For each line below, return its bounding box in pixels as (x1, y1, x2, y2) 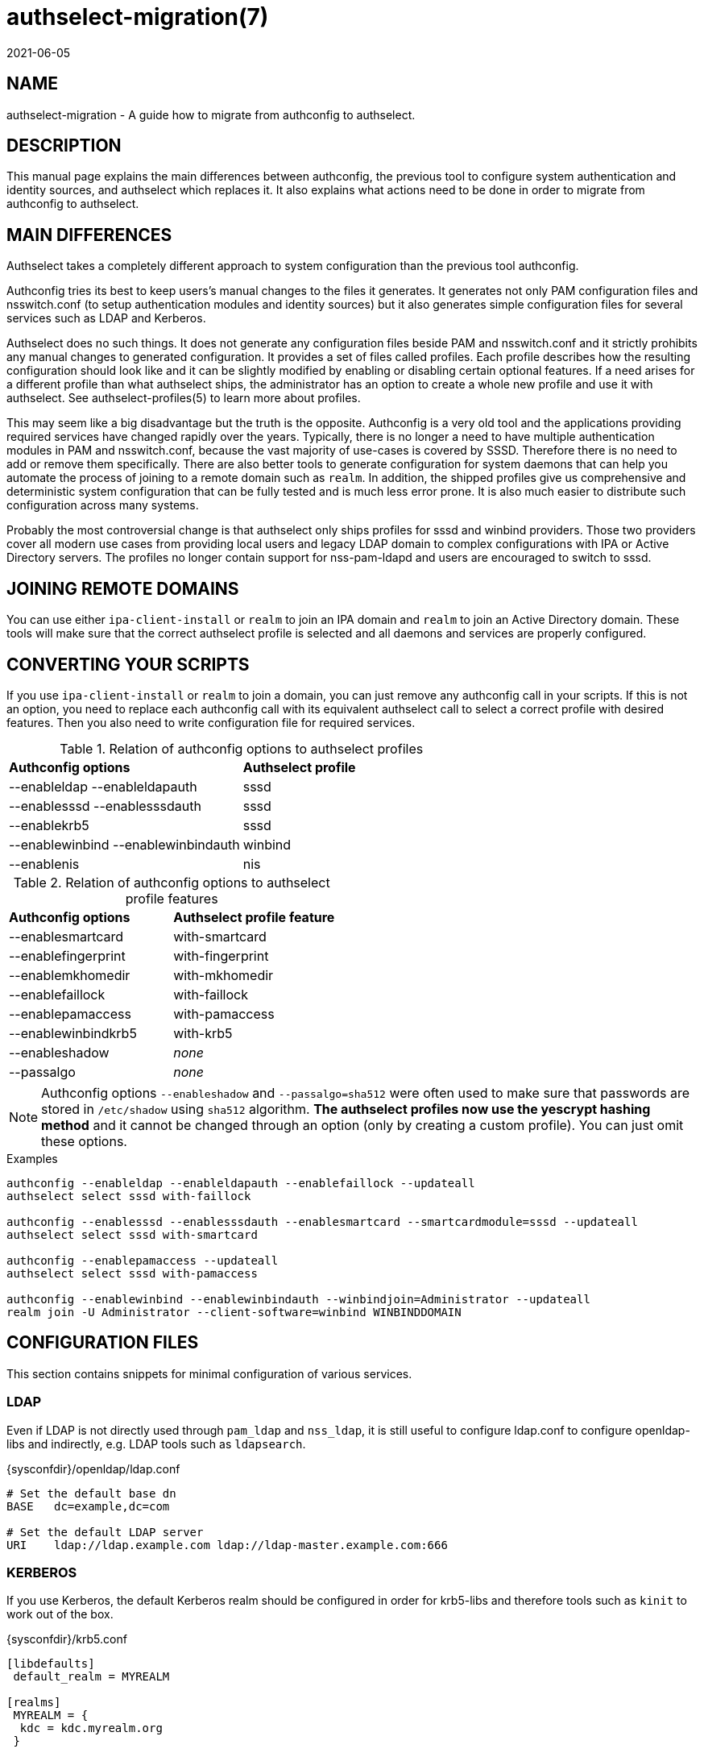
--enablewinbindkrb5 (9, 1024, 137, 1041)
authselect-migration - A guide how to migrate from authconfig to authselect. (6, 107, 416, 122)
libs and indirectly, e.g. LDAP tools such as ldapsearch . (6, 1436, 306, 1451)
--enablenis (9, 855, 80, 872)
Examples (6, 1151, 58, 1165)
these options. (41, 1132, 127, 1149)
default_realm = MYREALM (13, 1670, 170, 1684)
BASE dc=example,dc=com (6, 1499, 170, 1513)
